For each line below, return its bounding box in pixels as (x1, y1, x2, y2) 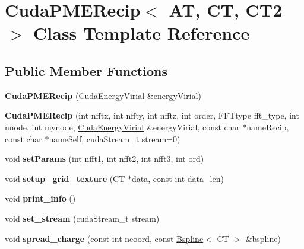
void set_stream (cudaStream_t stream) (5, 212, 160, 224)
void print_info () (5, 192, 76, 205)
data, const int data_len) (132, 172, 224, 184)
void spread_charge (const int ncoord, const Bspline (5, 232, 204, 244)
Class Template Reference (33, 21, 250, 45)
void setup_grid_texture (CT (5, 172, 125, 184)
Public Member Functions (5, 61, 167, 79)
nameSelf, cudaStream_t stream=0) (49, 132, 180, 145)
